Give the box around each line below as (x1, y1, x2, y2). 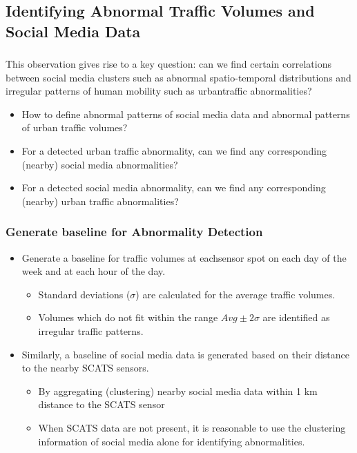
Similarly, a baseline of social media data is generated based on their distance (21, 347, 349, 361)
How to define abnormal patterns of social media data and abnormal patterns (21, 106, 350, 121)
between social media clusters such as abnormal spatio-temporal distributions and (6, 70, 351, 84)
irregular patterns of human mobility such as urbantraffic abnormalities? (6, 84, 312, 98)
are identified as (262, 310, 330, 325)
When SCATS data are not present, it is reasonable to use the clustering (38, 421, 346, 434)
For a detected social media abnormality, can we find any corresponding (21, 180, 326, 195)
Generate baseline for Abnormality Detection (6, 223, 263, 240)
